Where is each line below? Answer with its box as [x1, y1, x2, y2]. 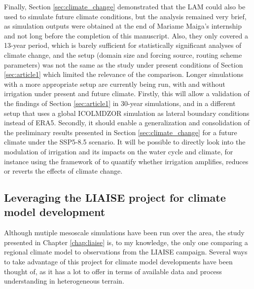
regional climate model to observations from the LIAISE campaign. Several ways [4, 247, 248, 257]
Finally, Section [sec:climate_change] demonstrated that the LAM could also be [4, 1, 246, 11]
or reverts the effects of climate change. [4, 166, 123, 176]
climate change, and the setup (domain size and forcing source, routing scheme [4, 49, 242, 60]
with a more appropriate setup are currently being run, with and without [4, 78, 225, 89]
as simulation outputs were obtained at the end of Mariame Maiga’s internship [4, 21, 242, 31]
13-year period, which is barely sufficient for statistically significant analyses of [4, 40, 242, 50]
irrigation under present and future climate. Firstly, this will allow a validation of [4, 88, 250, 99]
